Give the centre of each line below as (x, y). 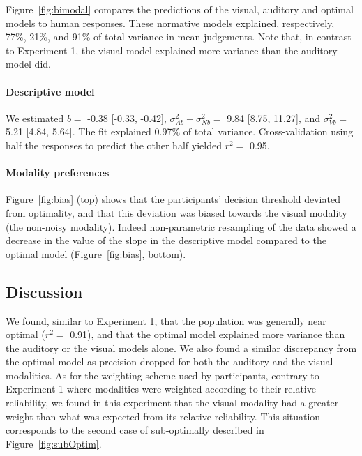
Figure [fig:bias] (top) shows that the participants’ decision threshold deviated (173, 199)
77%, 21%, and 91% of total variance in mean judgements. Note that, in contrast (179, 37)
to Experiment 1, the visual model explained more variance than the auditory (172, 50)
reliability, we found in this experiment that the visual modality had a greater (172, 403)
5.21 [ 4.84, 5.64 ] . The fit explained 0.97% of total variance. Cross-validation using (180, 131)
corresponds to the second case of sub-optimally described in (135, 430)
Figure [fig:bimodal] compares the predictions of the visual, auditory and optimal (180, 9)
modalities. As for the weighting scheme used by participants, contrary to (163, 375)
